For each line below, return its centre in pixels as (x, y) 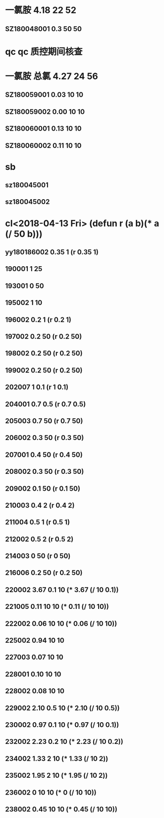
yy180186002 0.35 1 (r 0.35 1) (52, 252)
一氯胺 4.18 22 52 (41, 10)
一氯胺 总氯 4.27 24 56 (52, 76)
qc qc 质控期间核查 (44, 51)
